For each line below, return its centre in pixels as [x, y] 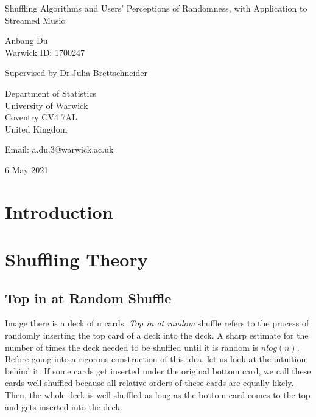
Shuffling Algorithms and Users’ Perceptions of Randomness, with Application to [156, 8]
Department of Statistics [51, 93]
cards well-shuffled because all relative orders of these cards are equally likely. [149, 383]
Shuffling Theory [76, 259]
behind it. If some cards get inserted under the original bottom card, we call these [158, 370]
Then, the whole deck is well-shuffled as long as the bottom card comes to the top [158, 395]
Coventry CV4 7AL [41, 117]
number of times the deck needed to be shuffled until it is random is [132, 347]
